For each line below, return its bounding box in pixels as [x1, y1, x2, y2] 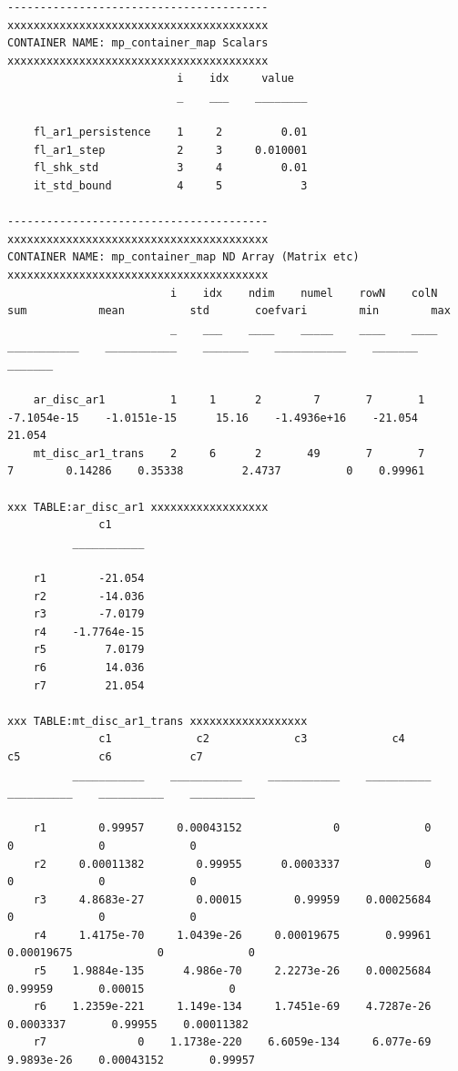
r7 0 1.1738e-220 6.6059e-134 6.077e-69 [33, 1035, 432, 1049]
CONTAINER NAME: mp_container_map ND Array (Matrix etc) [7, 250, 360, 264]
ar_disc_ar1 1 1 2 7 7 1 [33, 393, 425, 407]
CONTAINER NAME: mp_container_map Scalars [7, 36, 269, 50]
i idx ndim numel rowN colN [169, 286, 438, 300]
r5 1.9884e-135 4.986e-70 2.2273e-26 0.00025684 [33, 964, 432, 978]
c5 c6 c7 [7, 750, 203, 763]
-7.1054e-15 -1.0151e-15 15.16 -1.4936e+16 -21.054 [7, 411, 419, 424]
